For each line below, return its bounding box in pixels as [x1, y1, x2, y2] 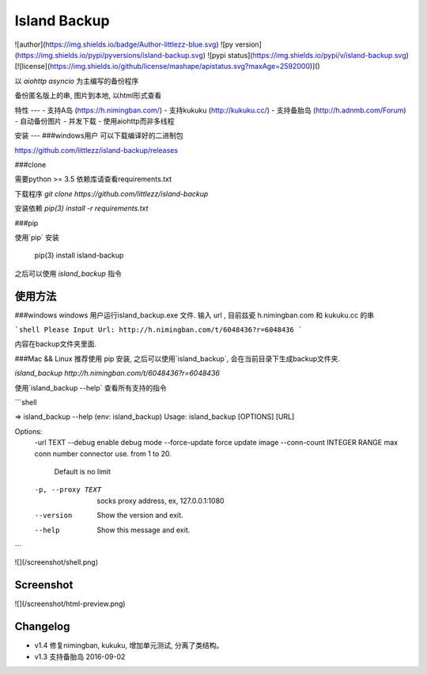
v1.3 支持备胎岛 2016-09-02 [34, 652, 126, 661]
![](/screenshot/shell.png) [14, 558, 99, 567]
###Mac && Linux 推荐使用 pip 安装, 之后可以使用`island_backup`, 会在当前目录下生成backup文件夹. [14, 353, 340, 364]
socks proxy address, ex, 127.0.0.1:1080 [96, 496, 225, 505]
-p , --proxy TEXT [34, 486, 102, 494]
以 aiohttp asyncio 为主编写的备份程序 [14, 76, 139, 86]
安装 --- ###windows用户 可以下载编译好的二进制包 [14, 131, 183, 140]
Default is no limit [54, 467, 111, 476]
